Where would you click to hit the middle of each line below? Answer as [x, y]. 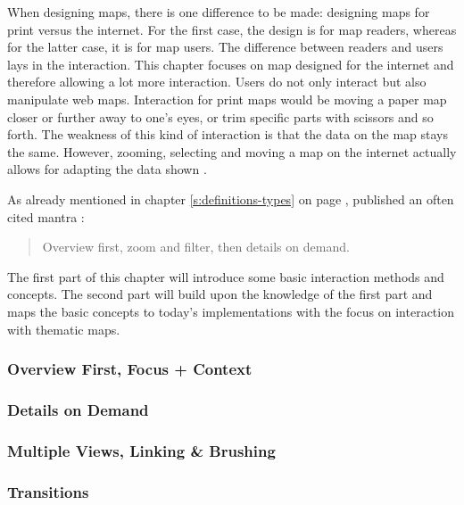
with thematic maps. [64, 329]
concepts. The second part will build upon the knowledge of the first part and [220, 294]
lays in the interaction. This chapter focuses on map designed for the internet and [231, 64]
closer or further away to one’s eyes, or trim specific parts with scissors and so [220, 116]
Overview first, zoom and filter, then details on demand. [196, 247]
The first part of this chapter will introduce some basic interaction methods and [226, 276]
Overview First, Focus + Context [130, 369]
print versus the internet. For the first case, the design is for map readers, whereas [232, 29]
